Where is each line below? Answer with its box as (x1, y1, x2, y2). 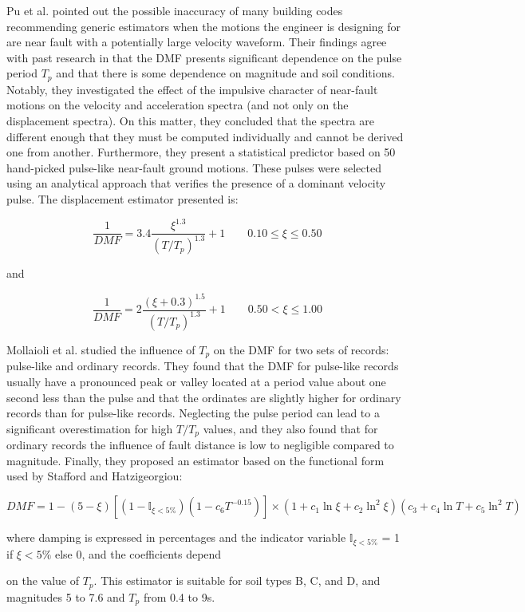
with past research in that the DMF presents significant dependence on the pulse (6, 49, 402, 65)
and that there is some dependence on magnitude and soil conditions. (56, 65, 395, 81)
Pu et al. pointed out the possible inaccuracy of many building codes (6, 2, 343, 18)
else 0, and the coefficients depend (54, 545, 222, 562)
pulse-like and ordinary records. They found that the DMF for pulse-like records (6, 357, 399, 374)
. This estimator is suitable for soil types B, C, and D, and (93, 572, 381, 589)
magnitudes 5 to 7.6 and (6, 588, 125, 605)
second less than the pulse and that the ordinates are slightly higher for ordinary (6, 389, 401, 405)
